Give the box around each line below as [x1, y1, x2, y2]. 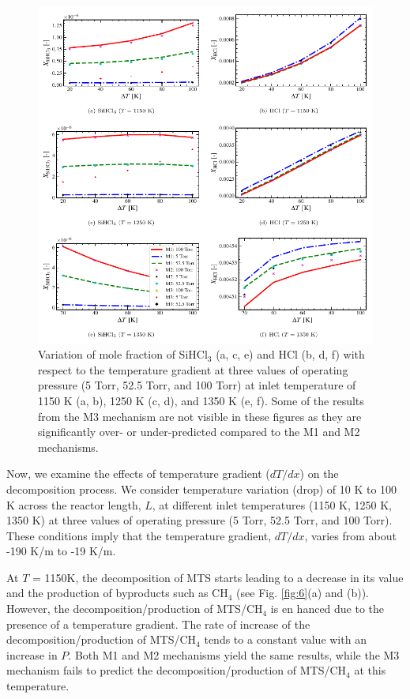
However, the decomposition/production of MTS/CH [6, 600, 263, 617]
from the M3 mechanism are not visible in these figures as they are [38, 408, 362, 424]
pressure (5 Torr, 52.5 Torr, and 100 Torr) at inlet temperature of [38, 377, 356, 393]
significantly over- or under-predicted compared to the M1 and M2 [38, 423, 360, 440]
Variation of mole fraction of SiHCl [38, 346, 208, 363]
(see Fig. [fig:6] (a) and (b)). [236, 584, 370, 601]
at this [354, 662, 386, 678]
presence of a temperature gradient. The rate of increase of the [6, 615, 310, 632]
